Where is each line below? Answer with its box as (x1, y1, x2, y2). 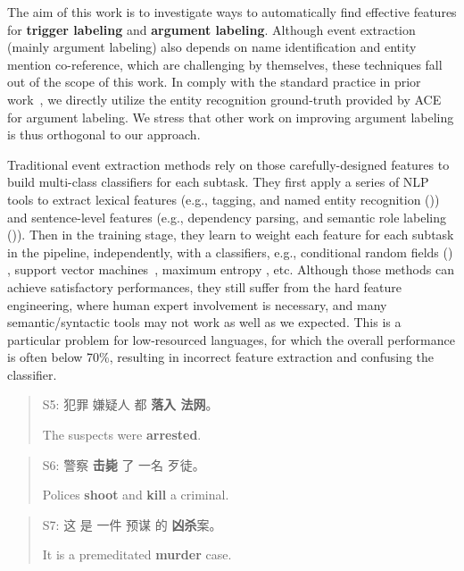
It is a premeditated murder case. (42, 545, 232, 564)
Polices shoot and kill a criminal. (42, 485, 229, 504)
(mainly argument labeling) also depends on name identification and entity (7, 38, 417, 56)
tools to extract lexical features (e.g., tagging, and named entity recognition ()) (7, 189, 440, 208)
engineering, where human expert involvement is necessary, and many (7, 295, 387, 314)
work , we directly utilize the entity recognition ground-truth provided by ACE (7, 89, 442, 108)
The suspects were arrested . (42, 425, 202, 444)
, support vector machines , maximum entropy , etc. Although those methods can (7, 260, 454, 279)
